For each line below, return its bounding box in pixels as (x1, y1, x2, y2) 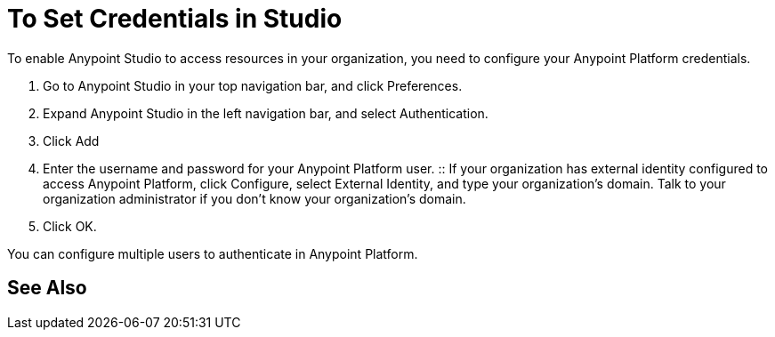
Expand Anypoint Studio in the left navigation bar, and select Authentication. (43, 105, 488, 121)
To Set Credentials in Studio (7, 4, 343, 34)
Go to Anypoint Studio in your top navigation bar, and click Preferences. (43, 77, 463, 93)
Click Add (43, 132, 100, 148)
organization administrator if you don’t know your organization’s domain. (43, 190, 466, 206)
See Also (7, 277, 87, 300)
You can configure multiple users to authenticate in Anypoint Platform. (7, 245, 418, 261)
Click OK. (43, 218, 97, 234)
